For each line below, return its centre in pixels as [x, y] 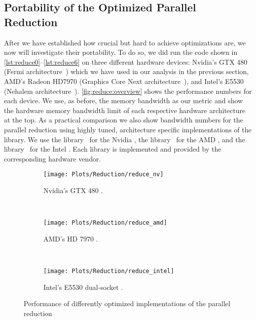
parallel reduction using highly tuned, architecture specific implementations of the [128, 129]
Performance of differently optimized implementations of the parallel [127, 303]
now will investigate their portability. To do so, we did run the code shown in [121, 52]
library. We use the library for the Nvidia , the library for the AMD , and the [125, 139]
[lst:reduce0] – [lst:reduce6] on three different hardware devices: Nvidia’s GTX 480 [126, 61]
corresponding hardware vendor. [53, 158]
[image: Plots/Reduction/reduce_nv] [104, 175]
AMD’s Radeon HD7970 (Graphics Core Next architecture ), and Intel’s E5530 [124, 81]
